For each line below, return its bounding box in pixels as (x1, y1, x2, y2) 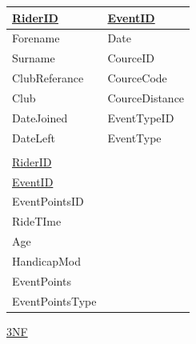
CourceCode (107, 70, 167, 86)
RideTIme (12, 213, 62, 230)
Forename (12, 30, 60, 46)
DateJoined (12, 109, 68, 126)
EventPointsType (12, 292, 97, 309)
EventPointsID (12, 193, 84, 210)
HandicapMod (12, 252, 81, 269)
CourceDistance (107, 89, 185, 106)
